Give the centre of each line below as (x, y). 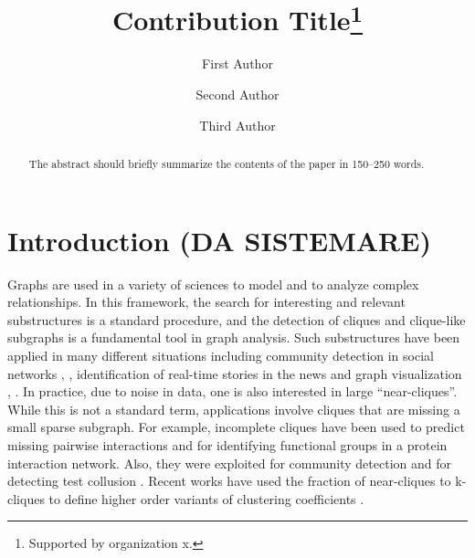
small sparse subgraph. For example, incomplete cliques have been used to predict (236, 427)
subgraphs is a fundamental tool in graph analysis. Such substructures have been (234, 337)
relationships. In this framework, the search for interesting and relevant (206, 302)
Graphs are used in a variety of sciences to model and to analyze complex (213, 284)
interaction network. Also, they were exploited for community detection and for (230, 463)
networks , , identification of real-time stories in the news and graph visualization (235, 373)
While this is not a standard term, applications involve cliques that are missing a (234, 409)
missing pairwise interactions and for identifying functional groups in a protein (227, 444)
